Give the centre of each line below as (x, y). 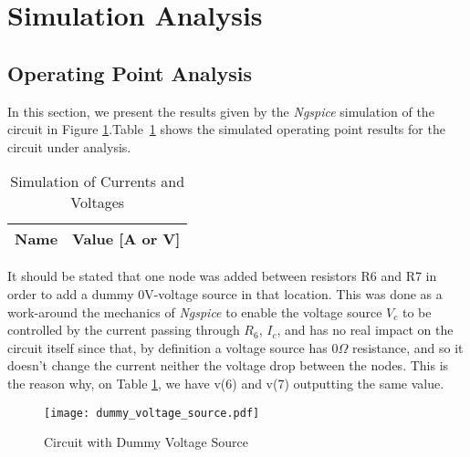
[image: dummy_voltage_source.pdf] (152, 413)
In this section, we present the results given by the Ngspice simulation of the (221, 111)
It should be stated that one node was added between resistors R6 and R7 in (222, 276)
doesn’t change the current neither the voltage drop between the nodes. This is (228, 365)
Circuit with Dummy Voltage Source (146, 442)
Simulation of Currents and (98, 182)
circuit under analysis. (69, 146)
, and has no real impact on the (365, 330)
